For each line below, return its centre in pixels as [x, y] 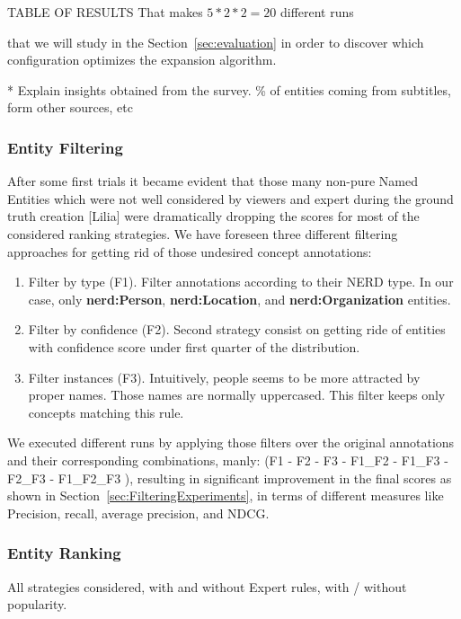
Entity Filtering [65, 147]
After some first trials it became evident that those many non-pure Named [213, 181]
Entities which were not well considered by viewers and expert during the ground [230, 198]
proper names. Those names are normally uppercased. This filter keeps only [237, 395]
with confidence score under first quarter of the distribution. [194, 346]
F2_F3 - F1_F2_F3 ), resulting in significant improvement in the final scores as [230, 478]
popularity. [37, 604]
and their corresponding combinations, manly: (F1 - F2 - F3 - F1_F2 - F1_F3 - [228, 460]
